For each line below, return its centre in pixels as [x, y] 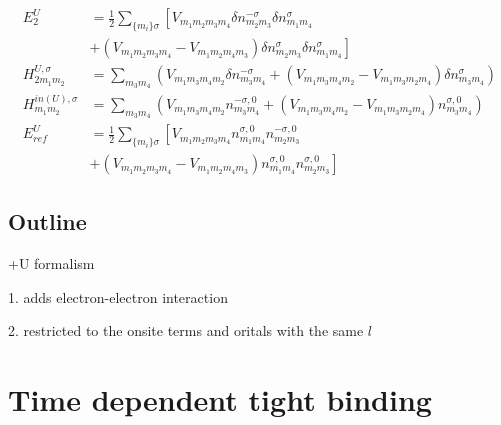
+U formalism [51, 263]
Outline [47, 221]
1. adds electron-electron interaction [118, 296]
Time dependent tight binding [220, 399]
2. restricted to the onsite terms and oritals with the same [186, 330]
